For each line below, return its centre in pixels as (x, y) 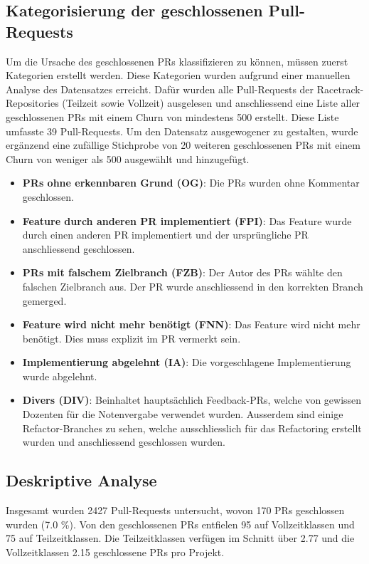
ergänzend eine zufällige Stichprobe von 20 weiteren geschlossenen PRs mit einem (183, 145)
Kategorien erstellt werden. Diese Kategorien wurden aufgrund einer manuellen (178, 75)
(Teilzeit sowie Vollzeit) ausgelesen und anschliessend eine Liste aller (211, 103)
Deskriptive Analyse (81, 480)
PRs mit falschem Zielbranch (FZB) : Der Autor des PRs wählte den (182, 272)
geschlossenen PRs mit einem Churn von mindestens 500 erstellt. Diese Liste (172, 116)
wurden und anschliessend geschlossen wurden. (124, 442)
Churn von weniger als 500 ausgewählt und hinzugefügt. (128, 158)
